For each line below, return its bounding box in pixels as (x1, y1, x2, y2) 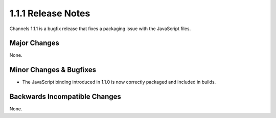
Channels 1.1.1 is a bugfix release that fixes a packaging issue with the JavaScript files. (9, 26, 191, 32)
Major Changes (9, 39, 60, 48)
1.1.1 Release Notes (9, 8, 90, 19)
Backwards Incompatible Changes (9, 92, 121, 101)
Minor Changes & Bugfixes (9, 65, 97, 74)
